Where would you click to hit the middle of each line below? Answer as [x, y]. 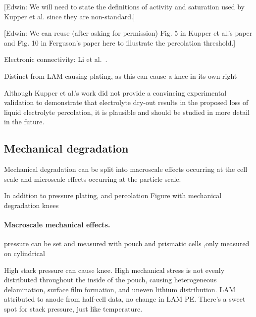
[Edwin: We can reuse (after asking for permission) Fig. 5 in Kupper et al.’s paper [128, 33]
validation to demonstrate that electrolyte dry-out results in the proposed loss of [126, 102]
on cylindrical [25, 253]
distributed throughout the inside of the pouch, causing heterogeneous [110, 280]
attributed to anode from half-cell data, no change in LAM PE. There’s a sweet [125, 299]
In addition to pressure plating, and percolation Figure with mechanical [113, 195]
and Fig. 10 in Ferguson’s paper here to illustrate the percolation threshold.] [120, 42]
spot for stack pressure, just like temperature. [73, 308]
